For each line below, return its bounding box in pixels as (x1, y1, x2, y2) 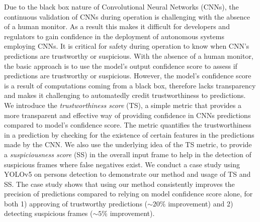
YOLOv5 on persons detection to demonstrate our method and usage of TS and (4, 169, 251, 179)
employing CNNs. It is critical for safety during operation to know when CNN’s (4, 41, 249, 51)
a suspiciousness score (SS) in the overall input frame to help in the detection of (4, 149, 251, 159)
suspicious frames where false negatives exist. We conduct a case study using (4, 159, 240, 169)
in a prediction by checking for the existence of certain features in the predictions (4, 129, 254, 140)
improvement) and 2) (168, 198, 233, 208)
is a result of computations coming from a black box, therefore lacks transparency (4, 80, 256, 90)
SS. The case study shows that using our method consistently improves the (4, 178, 235, 189)
